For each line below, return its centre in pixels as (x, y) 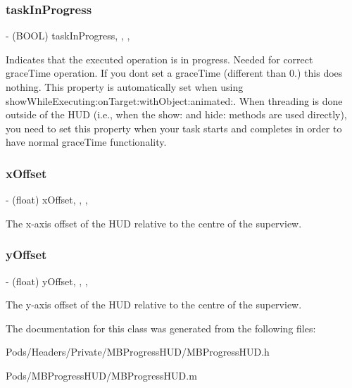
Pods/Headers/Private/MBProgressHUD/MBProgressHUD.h (138, 352)
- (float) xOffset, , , (47, 200)
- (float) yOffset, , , (47, 281)
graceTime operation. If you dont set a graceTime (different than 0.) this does (174, 73)
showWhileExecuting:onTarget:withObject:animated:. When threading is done (174, 100)
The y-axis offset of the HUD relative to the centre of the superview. (154, 305)
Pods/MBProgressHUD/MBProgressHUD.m (101, 375)
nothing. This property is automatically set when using (125, 87)
